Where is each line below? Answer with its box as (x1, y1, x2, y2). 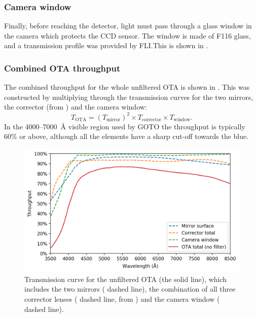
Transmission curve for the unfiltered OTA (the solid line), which (24, 273, 227, 284)
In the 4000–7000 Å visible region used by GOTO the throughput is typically (4, 121, 245, 131)
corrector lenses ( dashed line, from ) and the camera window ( (24, 293, 220, 304)
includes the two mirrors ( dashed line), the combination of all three (24, 284, 236, 294)
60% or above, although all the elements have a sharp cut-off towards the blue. (4, 131, 249, 142)
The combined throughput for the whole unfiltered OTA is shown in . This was (4, 82, 250, 92)
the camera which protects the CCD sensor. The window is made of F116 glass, (4, 30, 251, 41)
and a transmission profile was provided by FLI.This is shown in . (4, 40, 208, 51)
